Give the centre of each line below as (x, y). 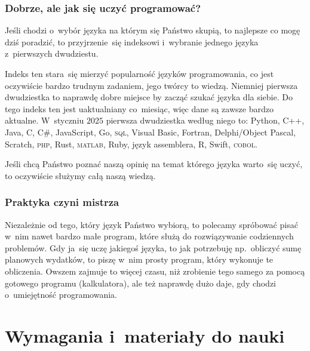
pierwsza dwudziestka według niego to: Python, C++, (205, 120)
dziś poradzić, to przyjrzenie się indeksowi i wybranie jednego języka (132, 41)
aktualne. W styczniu (44, 120)
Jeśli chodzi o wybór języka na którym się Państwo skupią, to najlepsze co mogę (153, 30)
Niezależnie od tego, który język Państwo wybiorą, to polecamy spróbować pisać (151, 224)
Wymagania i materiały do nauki (145, 335)
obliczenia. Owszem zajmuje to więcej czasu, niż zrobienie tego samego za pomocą (155, 271)
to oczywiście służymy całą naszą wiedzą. (80, 175)
